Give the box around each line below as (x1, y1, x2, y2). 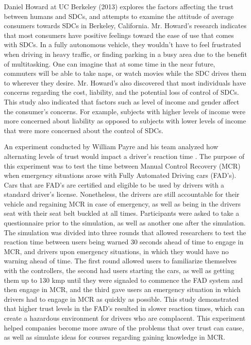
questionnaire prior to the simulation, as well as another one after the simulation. (4, 218, 246, 228)
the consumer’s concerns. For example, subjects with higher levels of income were (4, 106, 246, 116)
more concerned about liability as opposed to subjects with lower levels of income (4, 116, 246, 126)
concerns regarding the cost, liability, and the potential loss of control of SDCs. (4, 87, 239, 97)
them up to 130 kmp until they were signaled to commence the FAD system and (4, 275, 243, 285)
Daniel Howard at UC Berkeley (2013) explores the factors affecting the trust (4, 1, 234, 11)
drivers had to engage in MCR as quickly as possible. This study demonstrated (4, 293, 239, 304)
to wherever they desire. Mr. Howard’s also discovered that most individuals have (4, 77, 246, 87)
